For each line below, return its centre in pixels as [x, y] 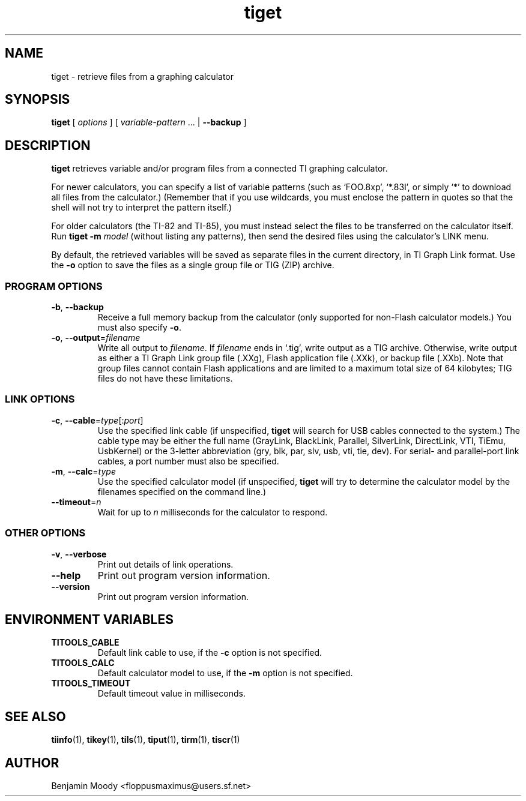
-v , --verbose [79, 554]
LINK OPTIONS [40, 399]
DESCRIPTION [48, 145]
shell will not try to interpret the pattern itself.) [142, 208]
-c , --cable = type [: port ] [97, 420]
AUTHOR [32, 763]
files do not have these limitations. [165, 379]
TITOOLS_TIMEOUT [91, 683]
